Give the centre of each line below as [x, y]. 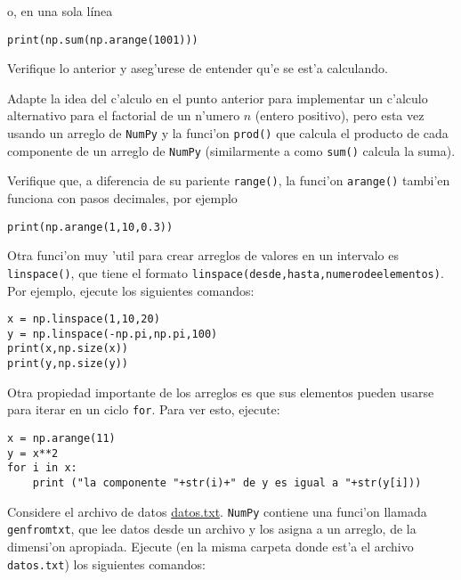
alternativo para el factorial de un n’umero [124, 115]
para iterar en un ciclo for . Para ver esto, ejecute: [144, 409]
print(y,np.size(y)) [68, 364]
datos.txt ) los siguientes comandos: [107, 564]
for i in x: [42, 468]
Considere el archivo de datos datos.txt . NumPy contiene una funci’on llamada [217, 511]
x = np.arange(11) [61, 438]
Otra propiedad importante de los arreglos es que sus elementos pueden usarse [221, 392]
